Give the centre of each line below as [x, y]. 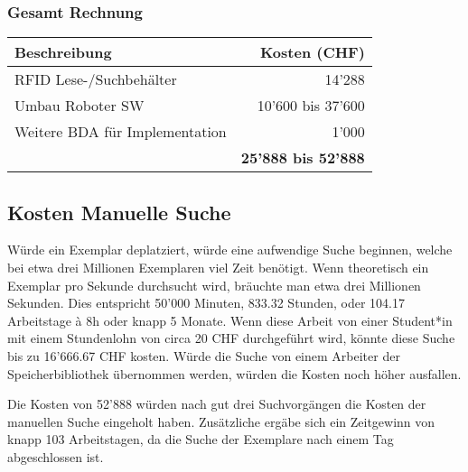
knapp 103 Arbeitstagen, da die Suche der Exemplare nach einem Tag [201, 439]
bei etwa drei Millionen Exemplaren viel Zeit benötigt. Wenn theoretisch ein [218, 268]
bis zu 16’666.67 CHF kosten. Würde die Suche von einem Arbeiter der [204, 355]
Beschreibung [63, 52]
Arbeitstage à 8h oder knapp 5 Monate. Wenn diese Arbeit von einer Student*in [230, 320]
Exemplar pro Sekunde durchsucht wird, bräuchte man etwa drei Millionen [214, 285]
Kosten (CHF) [312, 52]
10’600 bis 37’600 [311, 106]
